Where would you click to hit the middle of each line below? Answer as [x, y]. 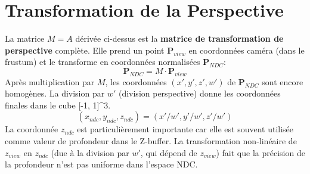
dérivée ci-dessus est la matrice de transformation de [179, 38]
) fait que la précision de [261, 152]
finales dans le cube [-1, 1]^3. [58, 105]
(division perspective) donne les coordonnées [199, 93]
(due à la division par [90, 152]
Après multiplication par [50, 81]
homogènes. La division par [55, 93]
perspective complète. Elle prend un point [85, 50]
